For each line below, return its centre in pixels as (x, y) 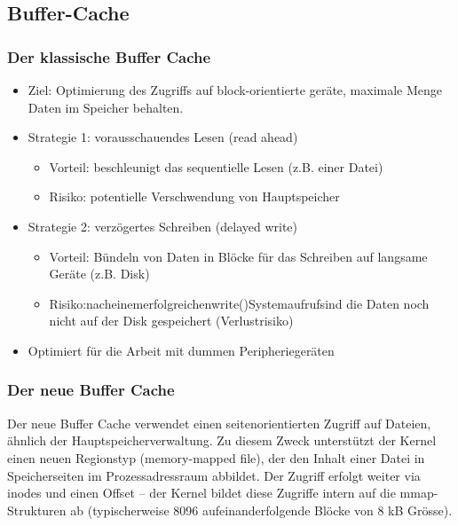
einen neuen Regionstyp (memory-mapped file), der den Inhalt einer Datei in (216, 457)
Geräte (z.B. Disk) (99, 274)
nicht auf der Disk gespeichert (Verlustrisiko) (171, 321)
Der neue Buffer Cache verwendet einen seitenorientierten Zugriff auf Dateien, (219, 423)
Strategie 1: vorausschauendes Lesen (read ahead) (163, 137)
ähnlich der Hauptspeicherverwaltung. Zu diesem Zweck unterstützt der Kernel (222, 440)
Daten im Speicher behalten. (106, 107)
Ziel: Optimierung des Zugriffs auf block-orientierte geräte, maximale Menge (235, 90)
